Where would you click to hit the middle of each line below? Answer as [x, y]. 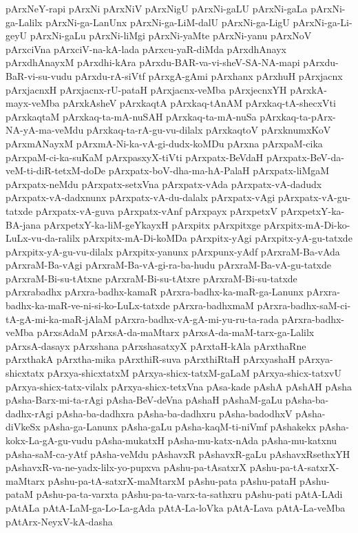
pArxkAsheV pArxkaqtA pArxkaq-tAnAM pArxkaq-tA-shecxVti [199, 103]
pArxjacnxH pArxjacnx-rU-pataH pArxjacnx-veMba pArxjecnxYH [146, 89]
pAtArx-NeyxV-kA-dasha [59, 521]
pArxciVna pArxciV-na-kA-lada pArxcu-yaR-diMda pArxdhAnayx [146, 49]
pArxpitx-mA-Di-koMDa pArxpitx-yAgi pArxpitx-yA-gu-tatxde [218, 238]
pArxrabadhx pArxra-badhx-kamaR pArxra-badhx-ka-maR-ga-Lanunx [155, 292]
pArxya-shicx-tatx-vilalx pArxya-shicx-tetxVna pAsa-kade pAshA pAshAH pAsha [179, 386]
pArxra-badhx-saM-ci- [304, 305]
